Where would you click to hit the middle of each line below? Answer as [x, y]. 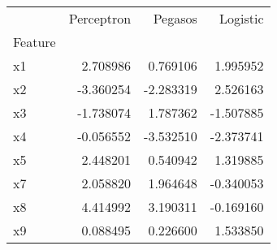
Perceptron [100, 18]
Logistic [242, 18]
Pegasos [175, 18]
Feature [35, 42]
